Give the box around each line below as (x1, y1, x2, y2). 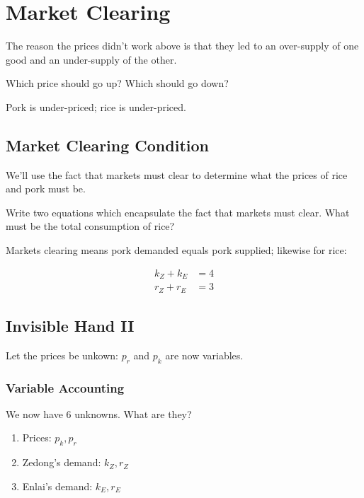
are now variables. (165, 347, 244, 362)
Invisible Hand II (6, 315, 135, 337)
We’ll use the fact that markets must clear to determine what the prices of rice (6, 167, 348, 182)
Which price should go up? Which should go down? (6, 76, 229, 91)
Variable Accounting (6, 378, 125, 396)
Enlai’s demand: (22, 478, 93, 493)
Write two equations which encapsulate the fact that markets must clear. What (6, 204, 350, 219)
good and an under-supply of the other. (6, 52, 177, 66)
